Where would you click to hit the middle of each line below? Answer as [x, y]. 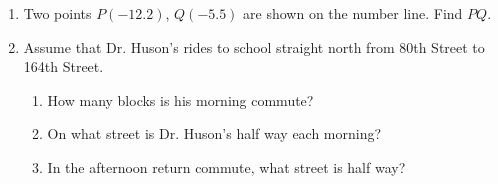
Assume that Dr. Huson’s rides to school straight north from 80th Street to [254, 46]
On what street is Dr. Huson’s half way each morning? [214, 133]
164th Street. [63, 66]
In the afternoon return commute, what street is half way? [226, 166]
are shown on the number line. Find [353, 13]
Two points [57, 13]
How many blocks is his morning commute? [180, 99]
